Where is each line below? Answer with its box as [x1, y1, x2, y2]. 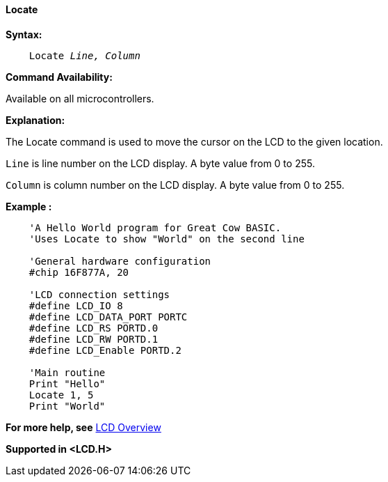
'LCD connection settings [29, 288, 170, 300]
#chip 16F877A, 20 [29, 266, 129, 278]
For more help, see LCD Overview [6, 421, 161, 433]
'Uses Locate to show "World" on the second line [29, 233, 305, 244]
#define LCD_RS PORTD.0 [29, 322, 159, 334]
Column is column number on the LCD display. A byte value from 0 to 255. [6, 178, 345, 191]
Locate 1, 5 [29, 389, 94, 401]
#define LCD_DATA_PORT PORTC [29, 311, 188, 322]
